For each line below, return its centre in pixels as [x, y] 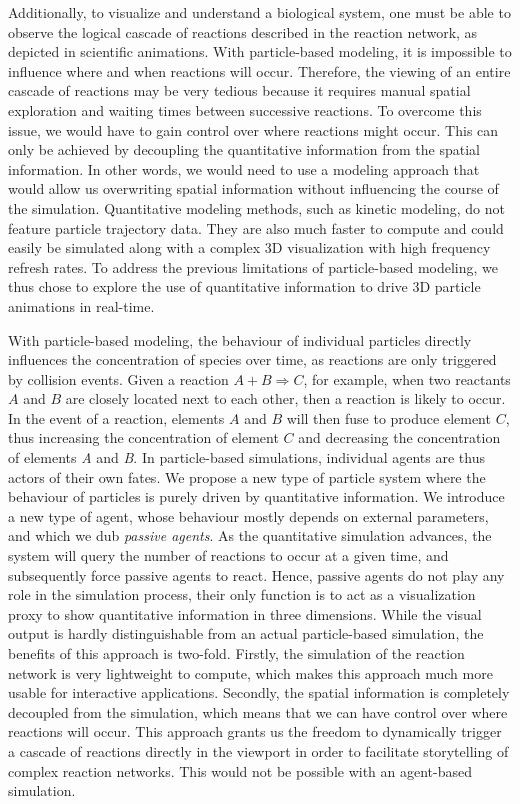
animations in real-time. [81, 305]
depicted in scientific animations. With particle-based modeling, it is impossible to [260, 51]
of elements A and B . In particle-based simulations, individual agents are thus [246, 457]
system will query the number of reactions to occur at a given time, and [228, 555]
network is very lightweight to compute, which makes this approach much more [250, 672]
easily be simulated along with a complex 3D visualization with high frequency [249, 247]
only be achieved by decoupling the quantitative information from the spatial [244, 149]
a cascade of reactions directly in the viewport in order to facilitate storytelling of [258, 750]
